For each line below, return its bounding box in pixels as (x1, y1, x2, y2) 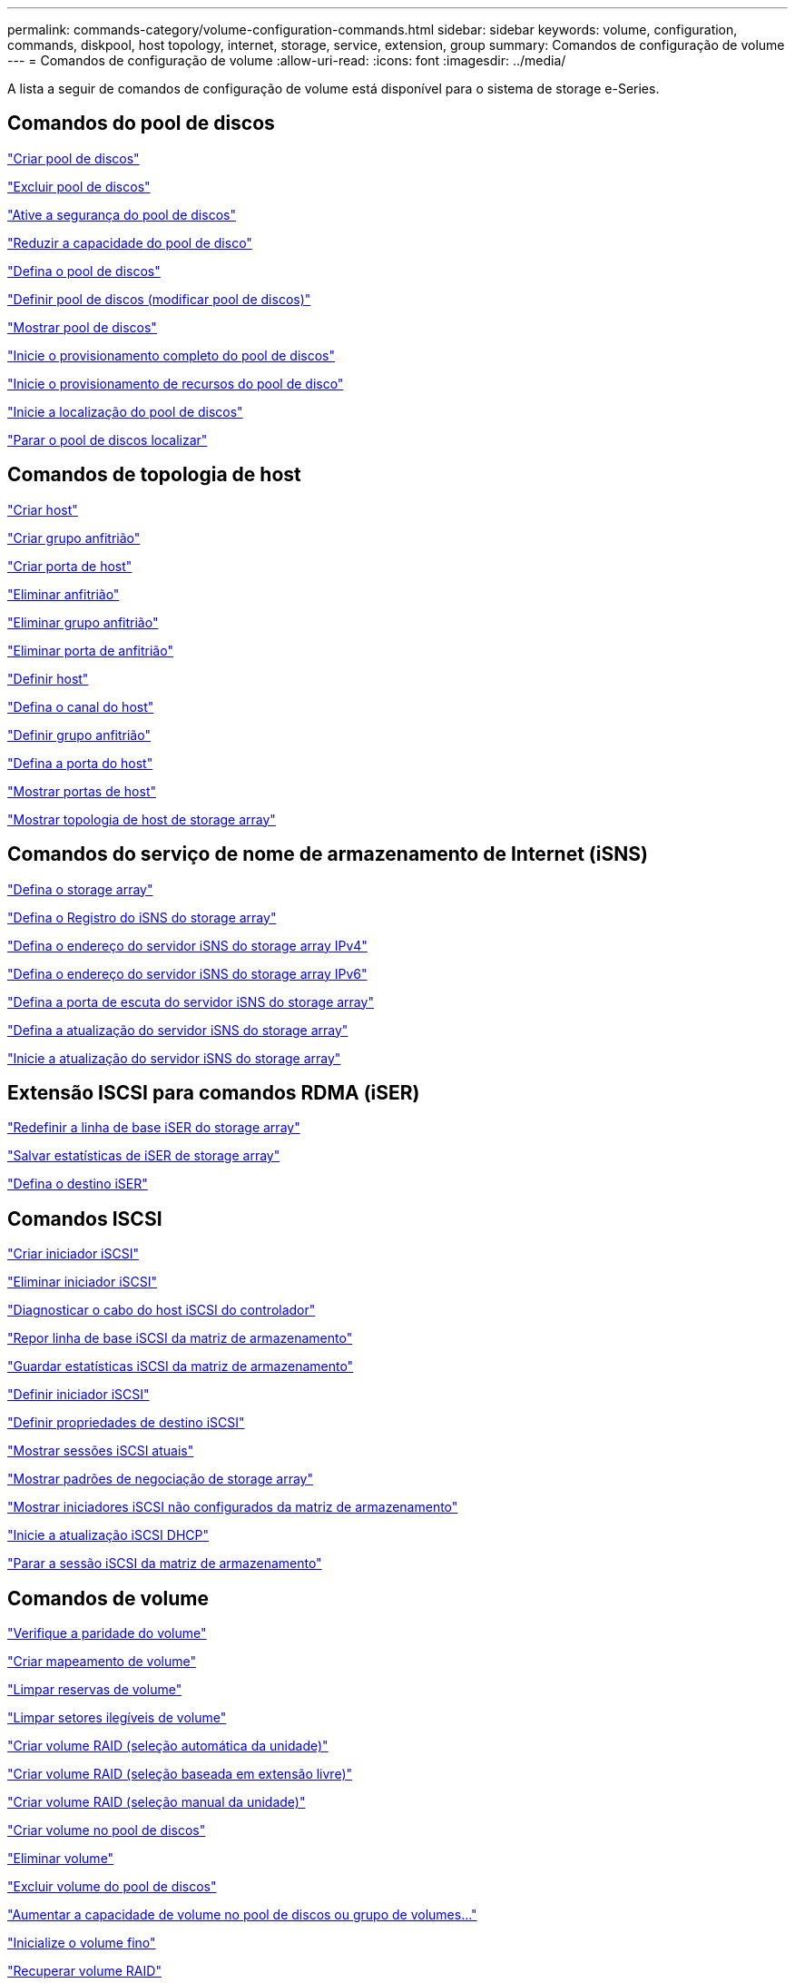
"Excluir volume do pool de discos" (7, 1879, 217, 1895)
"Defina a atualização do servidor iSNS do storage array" (7, 1021, 348, 1038)
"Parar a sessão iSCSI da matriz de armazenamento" (7, 1555, 322, 1572)
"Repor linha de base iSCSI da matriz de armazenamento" (7, 1330, 353, 1347)
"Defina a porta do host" (7, 755, 153, 771)
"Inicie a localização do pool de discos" (7, 403, 243, 419)
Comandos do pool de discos (7, 112, 275, 135)
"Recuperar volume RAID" (7, 1963, 162, 1979)
